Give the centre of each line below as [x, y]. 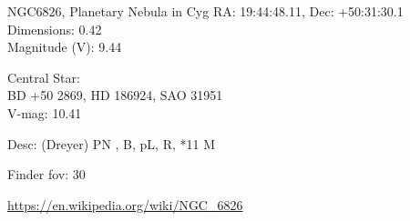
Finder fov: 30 [46, 174]
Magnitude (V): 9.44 [65, 47]
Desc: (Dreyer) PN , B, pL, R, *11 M [112, 143]
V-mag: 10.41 [45, 112]
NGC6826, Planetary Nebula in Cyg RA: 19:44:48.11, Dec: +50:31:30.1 [205, 11]
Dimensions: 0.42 [55, 29]
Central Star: [44, 77]
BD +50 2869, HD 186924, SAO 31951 [115, 95]
